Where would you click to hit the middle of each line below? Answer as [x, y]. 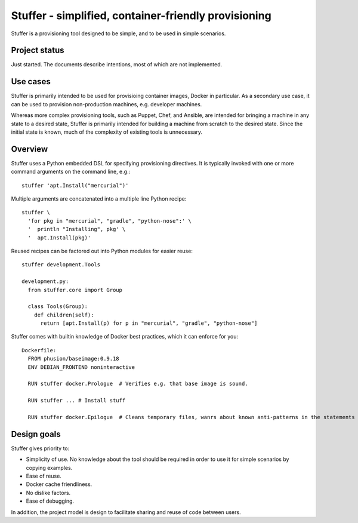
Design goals [36, 434]
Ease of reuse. [44, 476]
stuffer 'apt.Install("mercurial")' [75, 185]
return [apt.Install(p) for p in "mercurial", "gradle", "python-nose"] [149, 323]
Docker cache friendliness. [59, 484]
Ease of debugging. [50, 501]
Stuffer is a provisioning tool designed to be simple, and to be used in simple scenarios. [118, 33]
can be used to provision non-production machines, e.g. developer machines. [107, 104]
